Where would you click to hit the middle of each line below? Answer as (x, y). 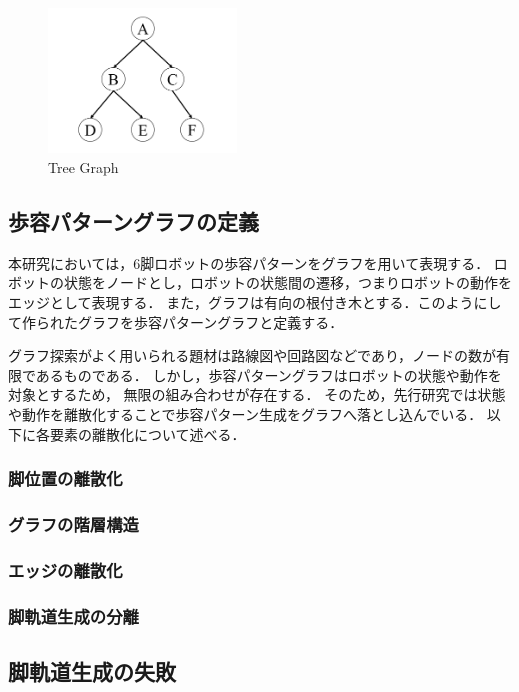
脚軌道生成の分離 (73, 615)
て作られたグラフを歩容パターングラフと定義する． (176, 321)
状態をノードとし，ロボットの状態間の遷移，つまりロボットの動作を (287, 282)
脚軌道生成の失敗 (92, 670)
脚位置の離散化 (65, 478)
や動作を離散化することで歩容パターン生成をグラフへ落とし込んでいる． (245, 413)
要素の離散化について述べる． (147, 433)
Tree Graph (83, 166)
